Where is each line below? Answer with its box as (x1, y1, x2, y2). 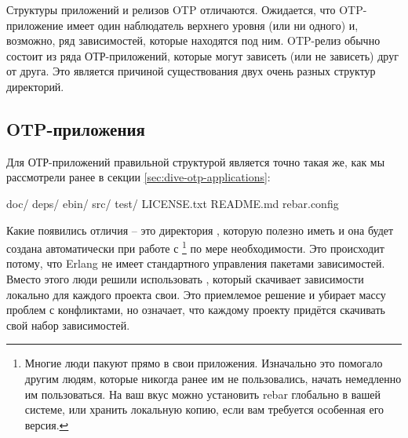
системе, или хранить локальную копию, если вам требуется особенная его (24, 401, 384, 418)
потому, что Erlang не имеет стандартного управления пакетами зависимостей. (6, 255, 385, 272)
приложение (6, 16, 64, 33)
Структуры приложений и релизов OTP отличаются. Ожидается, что (6, 2, 336, 17)
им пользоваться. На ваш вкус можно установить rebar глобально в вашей (24, 385, 381, 402)
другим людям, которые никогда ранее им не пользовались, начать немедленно (24, 370, 402, 386)
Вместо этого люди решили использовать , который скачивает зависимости (6, 270, 364, 287)
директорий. (6, 78, 64, 94)
